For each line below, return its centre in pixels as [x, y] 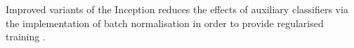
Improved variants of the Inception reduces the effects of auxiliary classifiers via [177, 9]
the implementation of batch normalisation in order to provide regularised [165, 23]
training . [26, 37]
